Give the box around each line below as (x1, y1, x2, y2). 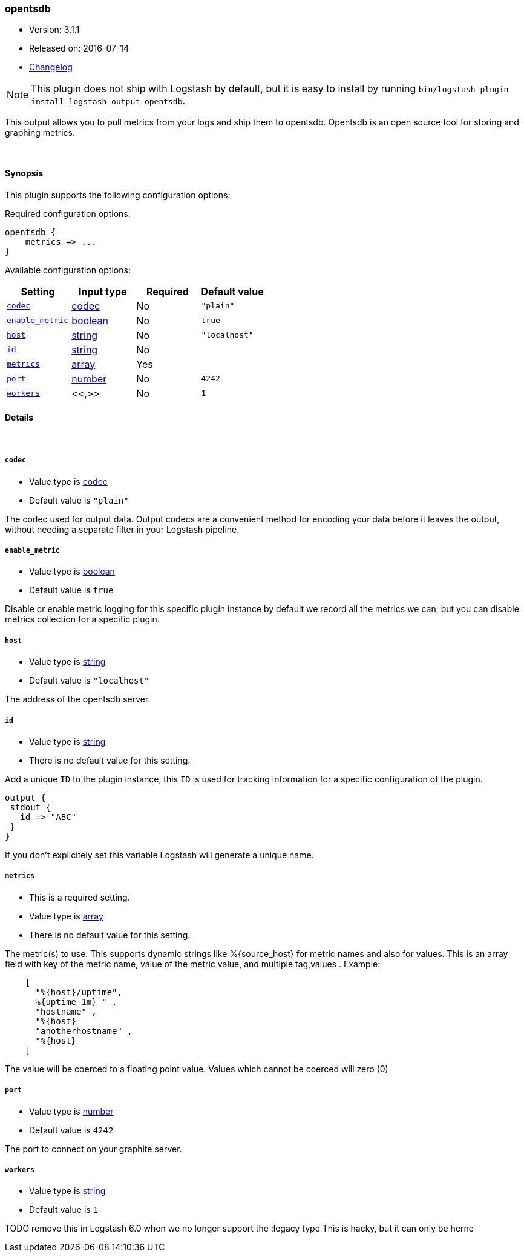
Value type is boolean (29, 566, 115, 577)
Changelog (29, 62, 73, 73)
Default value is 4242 (29, 1124, 114, 1135)
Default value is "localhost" (29, 675, 149, 686)
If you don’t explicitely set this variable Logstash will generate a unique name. (5, 849, 314, 860)
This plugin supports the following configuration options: (5, 189, 231, 200)
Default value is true (29, 585, 114, 596)
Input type (78, 285, 127, 298)
